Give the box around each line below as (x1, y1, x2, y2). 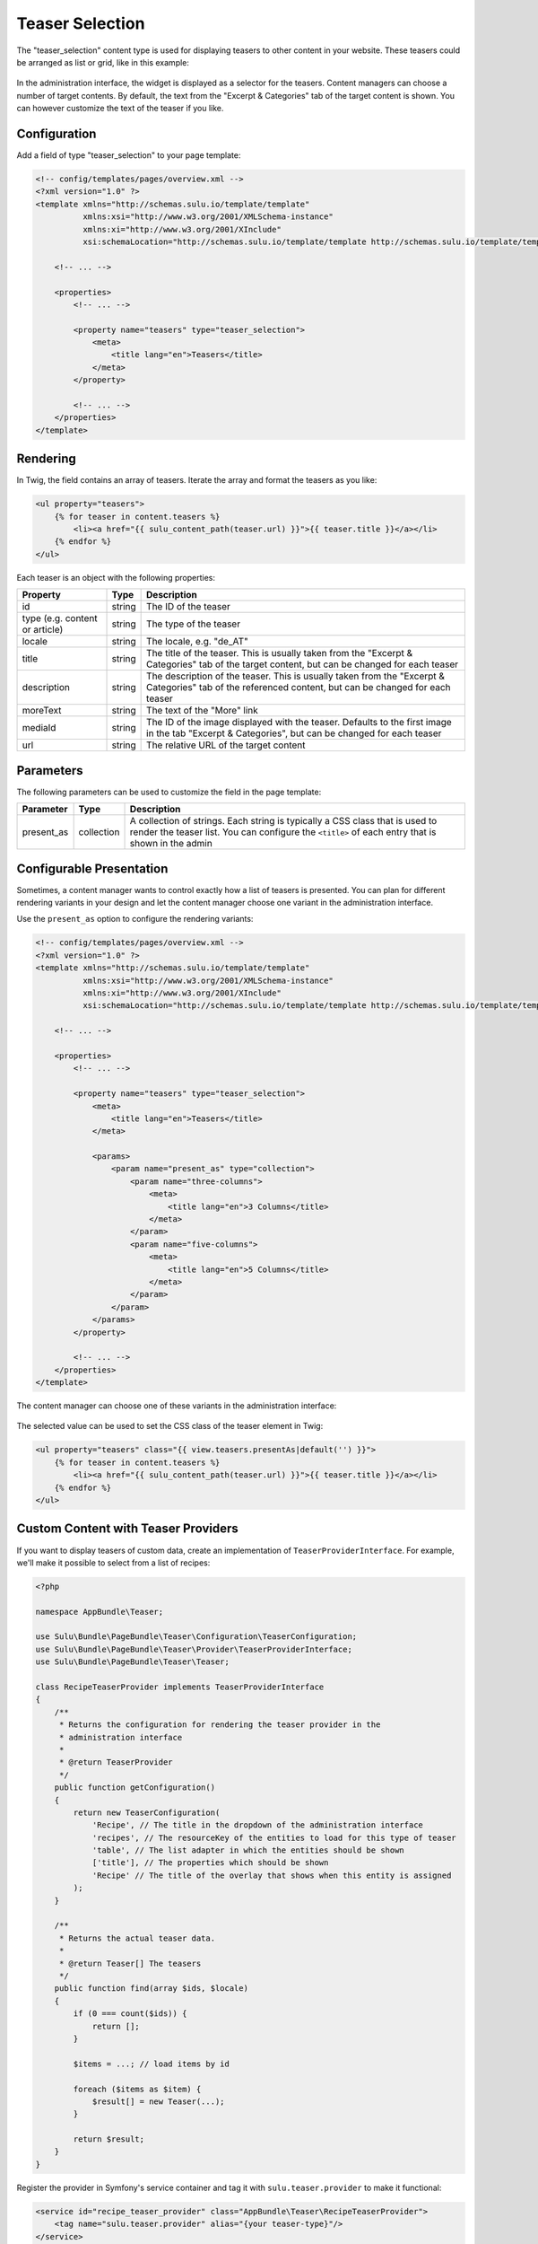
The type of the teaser (146, 618, 241, 630)
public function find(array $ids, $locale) (54, 1984, 248, 1994)
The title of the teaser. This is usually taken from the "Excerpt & (146, 647, 413, 660)
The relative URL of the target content (146, 739, 306, 751)
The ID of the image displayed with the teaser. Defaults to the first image (146, 716, 452, 729)
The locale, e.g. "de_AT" (146, 636, 248, 648)
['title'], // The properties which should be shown (91, 1858, 329, 1868)
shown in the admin (129, 837, 213, 850)
